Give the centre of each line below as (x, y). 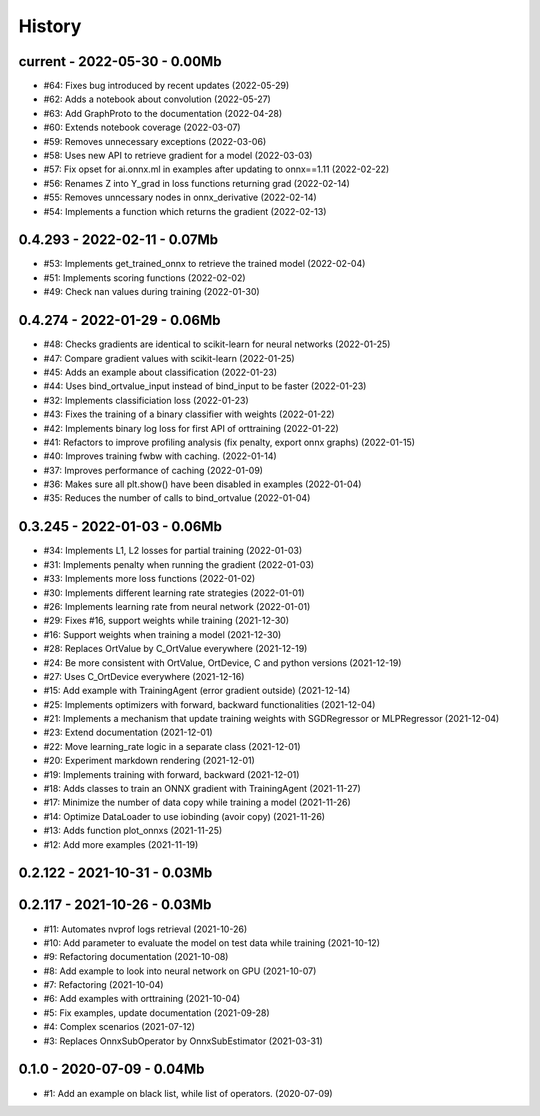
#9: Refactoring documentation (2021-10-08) (136, 957)
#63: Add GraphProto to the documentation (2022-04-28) (163, 113)
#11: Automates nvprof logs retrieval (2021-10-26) (145, 929)
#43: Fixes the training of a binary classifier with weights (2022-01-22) (189, 414)
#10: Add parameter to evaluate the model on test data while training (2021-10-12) (211, 942)
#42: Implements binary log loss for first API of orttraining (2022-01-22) (191, 428)
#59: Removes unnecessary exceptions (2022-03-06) (155, 141)
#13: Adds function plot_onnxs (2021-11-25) (133, 831)
